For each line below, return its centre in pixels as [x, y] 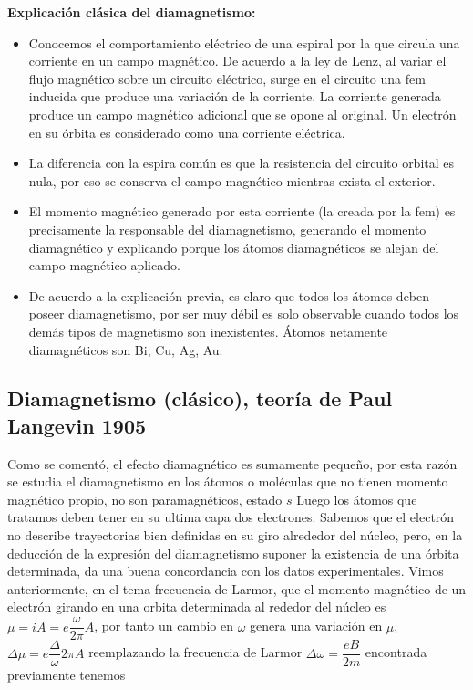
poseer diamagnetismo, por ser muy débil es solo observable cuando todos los [244, 314]
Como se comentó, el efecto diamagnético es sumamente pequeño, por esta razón [232, 463]
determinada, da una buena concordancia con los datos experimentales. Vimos [226, 571]
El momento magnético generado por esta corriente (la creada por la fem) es [242, 211]
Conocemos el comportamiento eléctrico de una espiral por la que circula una [244, 42]
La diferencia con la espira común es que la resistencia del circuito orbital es [242, 163]
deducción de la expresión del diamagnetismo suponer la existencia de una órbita [233, 553]
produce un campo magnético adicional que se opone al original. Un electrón [242, 114]
